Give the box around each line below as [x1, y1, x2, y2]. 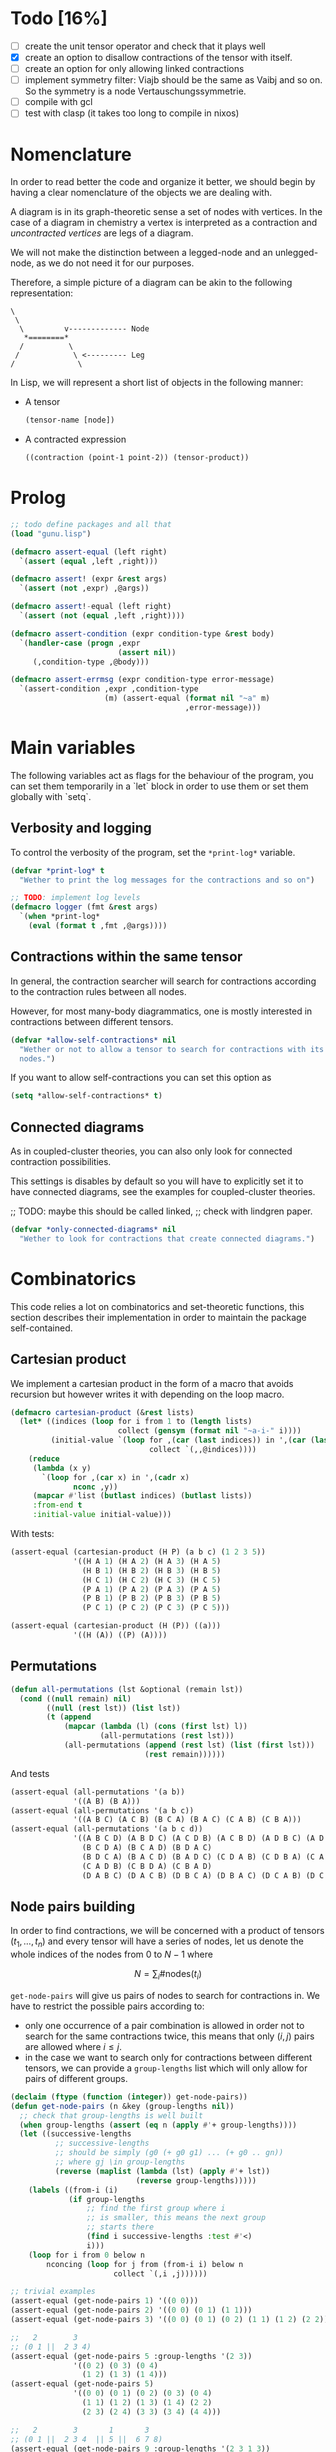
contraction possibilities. [10, 1156, 112, 1168]
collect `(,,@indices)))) [148, 1445, 257, 1455]
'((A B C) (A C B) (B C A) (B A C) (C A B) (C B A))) [73, 1815, 302, 1825]
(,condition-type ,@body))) [32, 657, 150, 667]
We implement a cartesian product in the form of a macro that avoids [10, 1377, 294, 1389]
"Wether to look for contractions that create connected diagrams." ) [19, 1233, 315, 1244]
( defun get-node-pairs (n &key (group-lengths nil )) [10, 2101, 235, 2111]
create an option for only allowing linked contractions [24, 63, 245, 75]
